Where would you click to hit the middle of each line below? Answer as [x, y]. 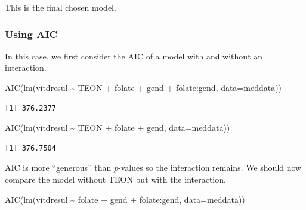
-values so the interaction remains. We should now [210, 167]
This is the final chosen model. [61, 7]
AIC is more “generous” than [58, 167]
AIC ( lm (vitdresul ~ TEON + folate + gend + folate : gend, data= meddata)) [143, 87]
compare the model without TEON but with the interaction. [115, 179]
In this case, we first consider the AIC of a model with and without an [134, 56]
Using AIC [31, 34]
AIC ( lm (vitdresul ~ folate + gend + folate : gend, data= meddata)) [125, 199]
